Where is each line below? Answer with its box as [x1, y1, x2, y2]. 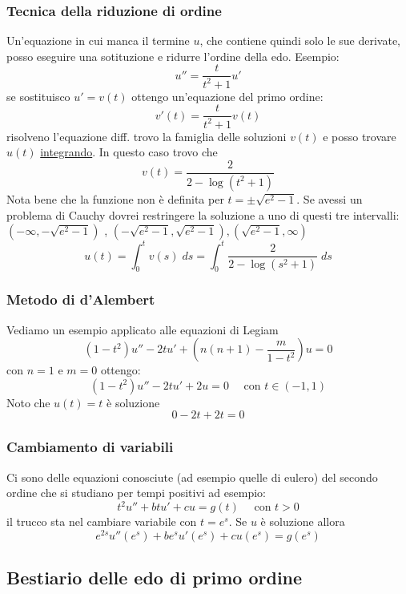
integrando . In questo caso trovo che [40, 143, 218, 160]
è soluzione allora [260, 513, 345, 530]
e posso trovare [323, 127, 396, 144]
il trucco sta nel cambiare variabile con [6, 513, 197, 530]
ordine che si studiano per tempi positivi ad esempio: [6, 484, 266, 501]
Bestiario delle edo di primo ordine [6, 565, 303, 590]
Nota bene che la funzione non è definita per [6, 190, 224, 207]
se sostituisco [6, 87, 70, 104]
